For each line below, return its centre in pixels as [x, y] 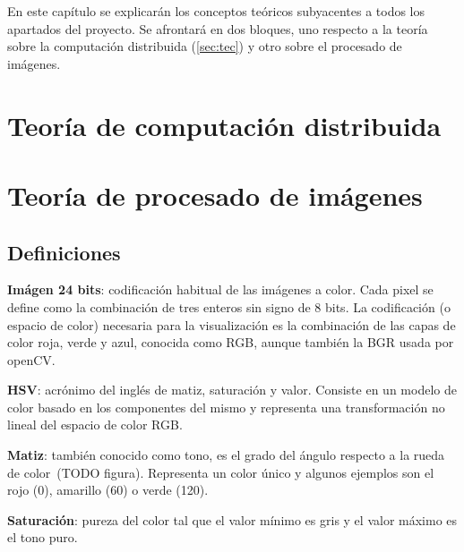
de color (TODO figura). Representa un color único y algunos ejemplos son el [221, 472]
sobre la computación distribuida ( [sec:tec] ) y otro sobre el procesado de [205, 46]
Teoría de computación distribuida [224, 125]
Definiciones [64, 252]
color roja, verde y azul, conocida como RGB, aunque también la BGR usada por [231, 342]
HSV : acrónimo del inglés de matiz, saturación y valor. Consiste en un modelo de [232, 390]
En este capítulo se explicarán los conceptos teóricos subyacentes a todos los [216, 11]
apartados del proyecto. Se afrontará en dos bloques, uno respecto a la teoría [218, 28]
